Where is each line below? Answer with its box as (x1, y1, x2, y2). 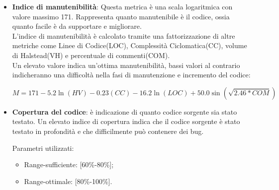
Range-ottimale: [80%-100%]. (24, 176, 112, 186)
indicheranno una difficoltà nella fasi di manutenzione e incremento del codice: (12, 69, 251, 80)
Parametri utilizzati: (12, 142, 74, 153)
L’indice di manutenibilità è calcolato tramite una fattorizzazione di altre (12, 30, 235, 41)
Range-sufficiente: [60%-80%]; (24, 159, 114, 170)
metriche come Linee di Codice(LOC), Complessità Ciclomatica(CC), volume (12, 40, 247, 51)
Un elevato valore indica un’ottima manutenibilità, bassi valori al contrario (12, 60, 240, 70)
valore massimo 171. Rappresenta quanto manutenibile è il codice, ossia (12, 11, 230, 21)
